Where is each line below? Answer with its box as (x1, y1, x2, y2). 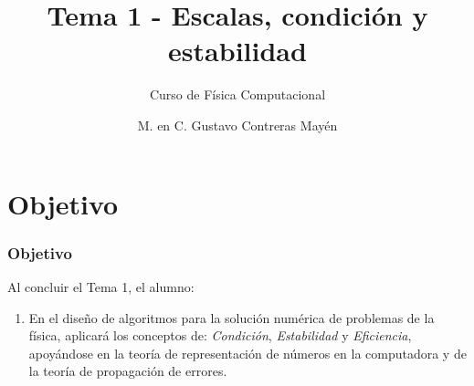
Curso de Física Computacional (149, 85, 326, 104)
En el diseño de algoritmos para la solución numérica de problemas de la (28, 308, 435, 327)
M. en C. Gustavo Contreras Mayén (137, 115, 338, 134)
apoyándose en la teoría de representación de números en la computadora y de (28, 343, 467, 362)
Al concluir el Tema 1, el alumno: (7, 276, 195, 296)
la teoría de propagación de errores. (28, 361, 227, 381)
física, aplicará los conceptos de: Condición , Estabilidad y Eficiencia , (28, 326, 412, 345)
